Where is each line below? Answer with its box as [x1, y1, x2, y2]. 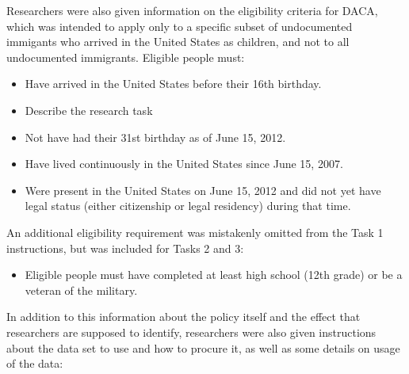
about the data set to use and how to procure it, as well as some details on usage [6, 339, 400, 356]
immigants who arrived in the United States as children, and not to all [6, 33, 350, 50]
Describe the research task [25, 101, 153, 118]
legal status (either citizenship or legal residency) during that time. [25, 197, 351, 214]
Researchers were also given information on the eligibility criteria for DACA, [6, 2, 378, 18]
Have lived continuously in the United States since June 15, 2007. [25, 155, 343, 172]
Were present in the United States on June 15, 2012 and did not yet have [25, 181, 381, 198]
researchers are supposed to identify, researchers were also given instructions [6, 323, 377, 340]
